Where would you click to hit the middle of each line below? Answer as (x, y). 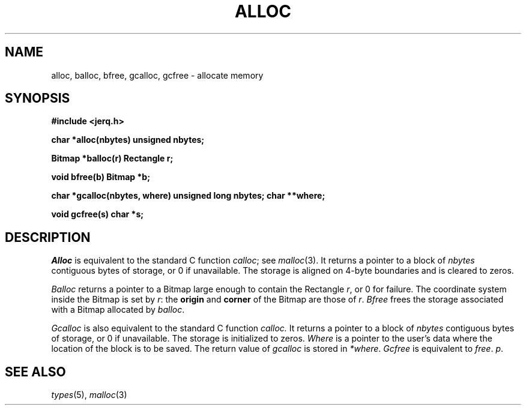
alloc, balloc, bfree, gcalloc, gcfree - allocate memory (157, 75)
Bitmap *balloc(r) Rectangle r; (112, 158)
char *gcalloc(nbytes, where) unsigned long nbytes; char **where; (188, 196)
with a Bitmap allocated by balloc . (118, 310)
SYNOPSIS (38, 98)
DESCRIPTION (48, 237)
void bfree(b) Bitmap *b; (101, 177)
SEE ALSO (35, 372)
